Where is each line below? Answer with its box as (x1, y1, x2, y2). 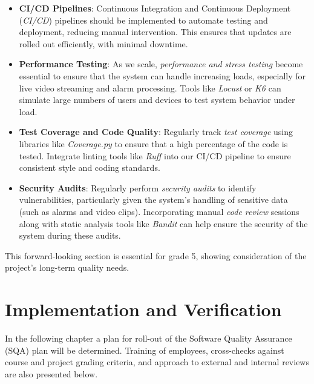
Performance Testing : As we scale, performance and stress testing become (19, 58, 303, 70)
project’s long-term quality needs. (5, 261, 129, 274)
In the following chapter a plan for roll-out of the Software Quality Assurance (5, 332, 292, 344)
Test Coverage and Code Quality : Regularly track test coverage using (19, 125, 293, 138)
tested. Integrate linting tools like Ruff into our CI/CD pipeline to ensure (19, 149, 291, 162)
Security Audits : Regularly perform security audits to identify (19, 181, 257, 194)
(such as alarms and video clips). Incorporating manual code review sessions (19, 205, 299, 217)
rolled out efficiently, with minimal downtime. (19, 37, 188, 50)
